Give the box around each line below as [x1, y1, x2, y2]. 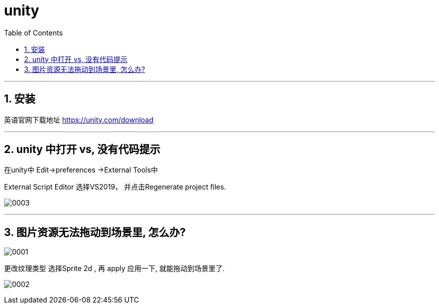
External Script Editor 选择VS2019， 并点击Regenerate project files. [4, 182, 226, 191]
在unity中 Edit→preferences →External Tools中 [4, 165, 158, 174]
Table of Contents [4, 28, 63, 37]
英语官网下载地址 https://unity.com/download [4, 115, 154, 124]
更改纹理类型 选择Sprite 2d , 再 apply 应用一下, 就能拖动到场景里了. [4, 264, 225, 273]
